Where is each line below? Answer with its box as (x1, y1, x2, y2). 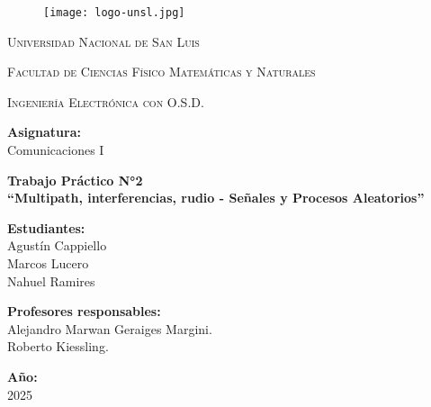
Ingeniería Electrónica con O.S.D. (7, 92, 204, 111)
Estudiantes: (7, 218, 85, 237)
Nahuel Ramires (7, 271, 95, 290)
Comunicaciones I (7, 140, 104, 159)
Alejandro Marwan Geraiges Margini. (7, 319, 212, 338)
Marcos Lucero (7, 254, 89, 272)
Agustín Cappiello (7, 236, 107, 255)
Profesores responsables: (7, 302, 161, 321)
